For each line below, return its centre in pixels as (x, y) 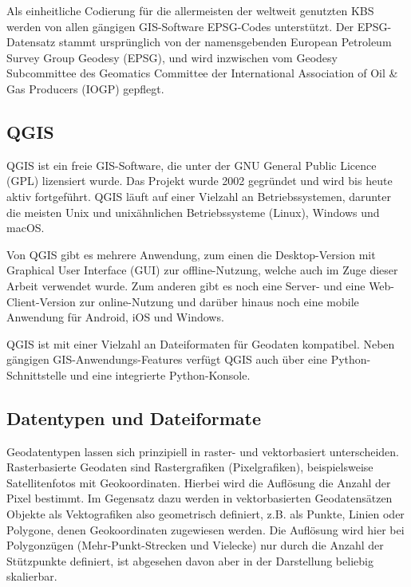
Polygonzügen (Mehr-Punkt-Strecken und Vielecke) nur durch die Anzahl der (195, 545)
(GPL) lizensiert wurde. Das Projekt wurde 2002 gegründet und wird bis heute (200, 181)
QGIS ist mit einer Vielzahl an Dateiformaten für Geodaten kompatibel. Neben (201, 343)
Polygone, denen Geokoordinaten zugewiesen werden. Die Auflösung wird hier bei (205, 529)
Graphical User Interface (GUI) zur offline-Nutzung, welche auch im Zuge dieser (202, 270)
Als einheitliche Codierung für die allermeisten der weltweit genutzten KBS (190, 10)
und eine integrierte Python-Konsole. (160, 374)
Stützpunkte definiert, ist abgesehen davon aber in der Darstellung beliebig (190, 560)
